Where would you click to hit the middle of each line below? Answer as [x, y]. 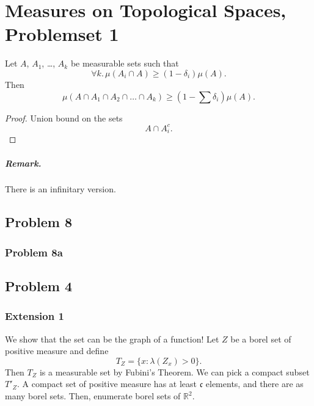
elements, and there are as [254, 384]
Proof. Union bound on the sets [64, 118]
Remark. [23, 163]
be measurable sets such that [125, 63]
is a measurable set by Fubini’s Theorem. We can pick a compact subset [174, 372]
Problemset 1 [62, 34]
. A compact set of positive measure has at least [107, 384]
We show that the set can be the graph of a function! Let [112, 339]
